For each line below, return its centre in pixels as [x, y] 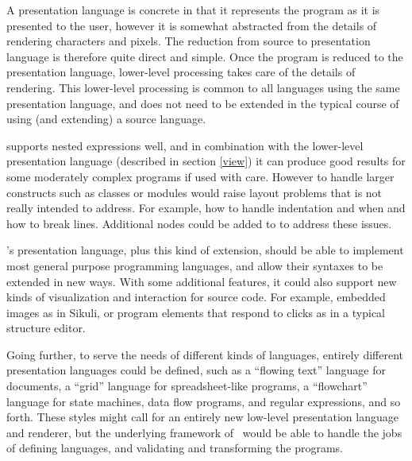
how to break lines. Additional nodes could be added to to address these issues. [199, 223]
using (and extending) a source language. [106, 119]
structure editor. [46, 328]
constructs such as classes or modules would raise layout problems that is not [194, 192]
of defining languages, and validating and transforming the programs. [175, 448]
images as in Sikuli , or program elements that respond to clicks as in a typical [196, 312]
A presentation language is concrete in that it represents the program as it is [193, 10]
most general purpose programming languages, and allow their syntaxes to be [195, 265]
